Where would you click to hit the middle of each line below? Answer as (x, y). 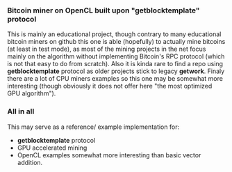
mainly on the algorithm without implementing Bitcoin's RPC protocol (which (116, 56)
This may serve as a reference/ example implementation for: (93, 127)
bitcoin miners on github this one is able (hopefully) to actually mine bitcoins (116, 42)
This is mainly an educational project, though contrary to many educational (114, 34)
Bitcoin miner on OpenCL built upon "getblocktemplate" (103, 10)
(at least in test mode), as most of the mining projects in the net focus (107, 49)
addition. (30, 162)
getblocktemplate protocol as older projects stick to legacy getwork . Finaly (116, 71)
